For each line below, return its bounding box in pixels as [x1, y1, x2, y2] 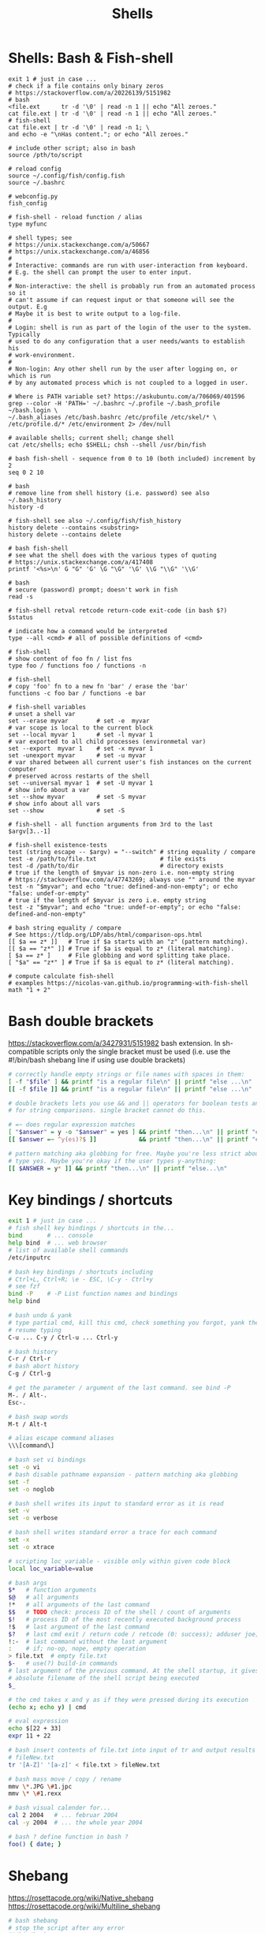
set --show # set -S [8, 806, 125, 815]
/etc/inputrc [8, 1253, 51, 1262]
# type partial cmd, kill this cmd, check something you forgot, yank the [8, 1319, 259, 1327]
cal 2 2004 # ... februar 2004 [8, 1812, 118, 1819]
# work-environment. [8, 351, 77, 359]
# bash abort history [8, 1362, 80, 1371]
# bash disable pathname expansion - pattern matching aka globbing [8, 1470, 238, 1479]
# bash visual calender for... [8, 1804, 111, 1812]
